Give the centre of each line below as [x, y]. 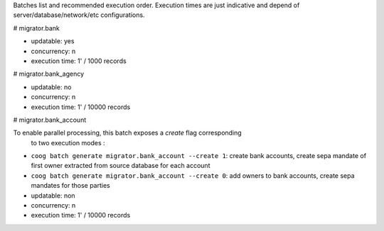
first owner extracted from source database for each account [121, 166]
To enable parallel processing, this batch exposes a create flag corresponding [127, 133]
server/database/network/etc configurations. [79, 15]
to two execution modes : [68, 142]
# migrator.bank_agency [49, 74]
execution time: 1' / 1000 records [79, 61]
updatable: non [53, 196]
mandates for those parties [70, 186]
